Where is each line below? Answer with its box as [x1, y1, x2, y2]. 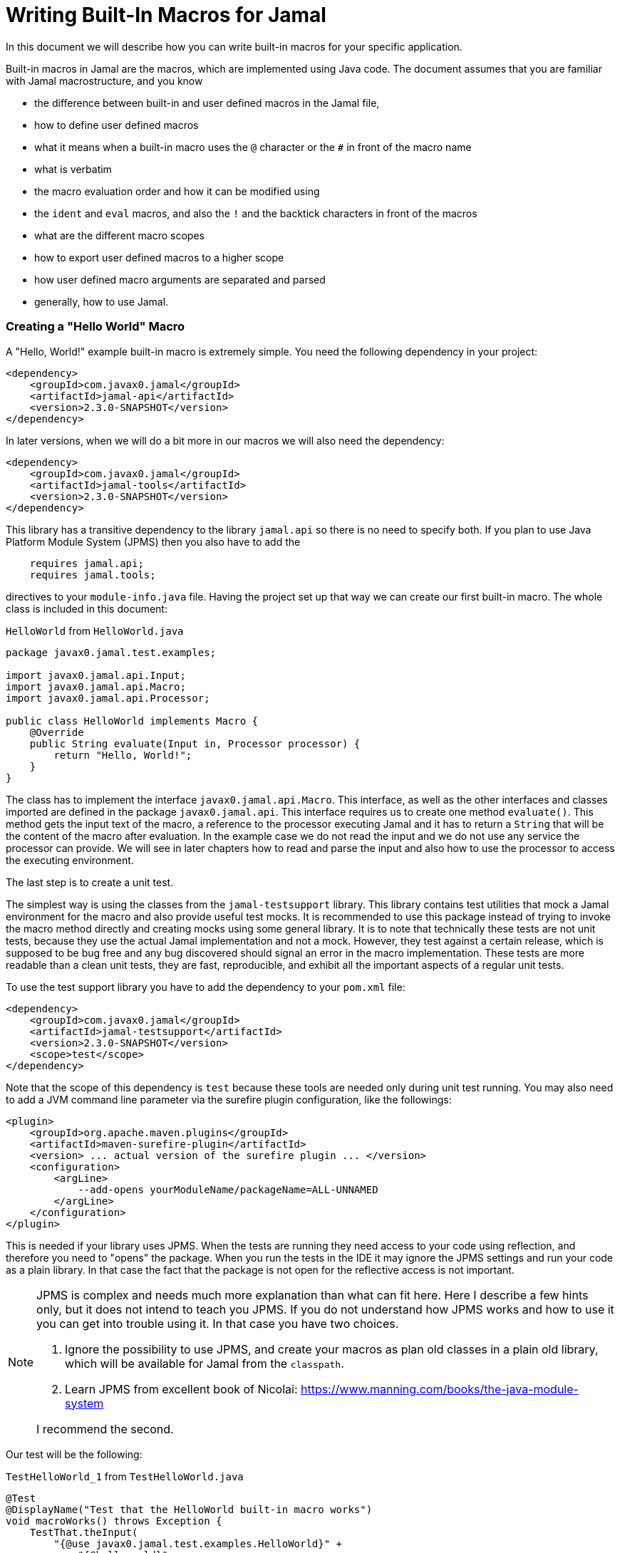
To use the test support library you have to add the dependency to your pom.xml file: [6, 980, 405, 993]
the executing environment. [6, 853, 134, 866]
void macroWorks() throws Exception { [6, 1515, 222, 1527]
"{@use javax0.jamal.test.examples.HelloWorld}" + [53, 1537, 343, 1549]
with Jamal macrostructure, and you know [6, 74, 203, 87]
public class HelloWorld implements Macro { [6, 715, 259, 727]
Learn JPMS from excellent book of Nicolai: [65, 1381, 298, 1396]
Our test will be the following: [6, 1448, 143, 1460]
